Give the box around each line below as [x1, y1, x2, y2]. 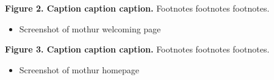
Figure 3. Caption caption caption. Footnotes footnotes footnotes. [5, 43, 270, 56]
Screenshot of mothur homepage [19, 63, 139, 76]
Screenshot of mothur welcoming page [19, 22, 161, 35]
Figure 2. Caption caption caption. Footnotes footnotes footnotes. [5, 2, 270, 14]
